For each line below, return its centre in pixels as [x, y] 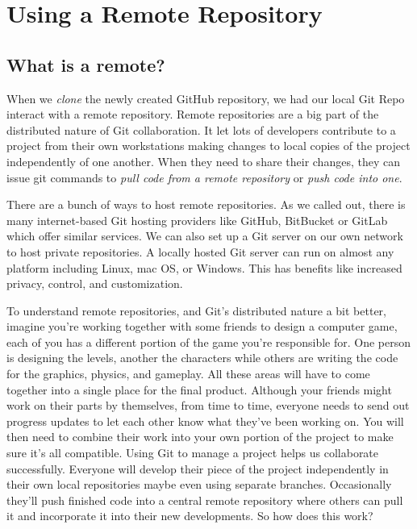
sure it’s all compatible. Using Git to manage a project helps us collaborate [193, 453]
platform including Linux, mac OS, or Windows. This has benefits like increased [204, 267]
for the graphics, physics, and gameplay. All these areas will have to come [188, 374]
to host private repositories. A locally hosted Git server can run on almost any [200, 251]
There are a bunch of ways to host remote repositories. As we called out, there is [206, 204]
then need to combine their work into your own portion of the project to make [200, 437]
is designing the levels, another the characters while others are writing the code [202, 358]
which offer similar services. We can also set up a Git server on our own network [205, 236]
